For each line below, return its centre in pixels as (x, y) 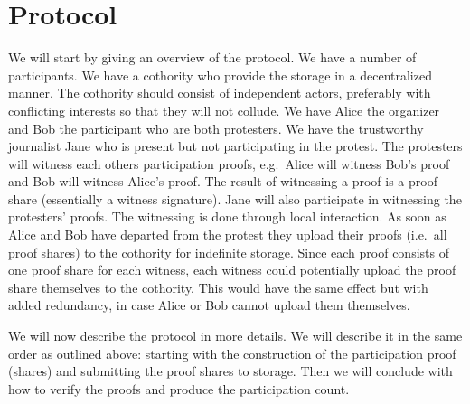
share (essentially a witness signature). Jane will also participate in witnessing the (235, 198)
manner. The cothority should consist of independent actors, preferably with (220, 93)
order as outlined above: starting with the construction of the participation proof (232, 353)
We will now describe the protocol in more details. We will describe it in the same (235, 336)
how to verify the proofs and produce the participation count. (179, 388)
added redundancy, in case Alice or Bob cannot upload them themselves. (209, 305)
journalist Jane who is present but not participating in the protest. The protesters (235, 146)
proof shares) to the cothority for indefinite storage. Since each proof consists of (229, 252)
